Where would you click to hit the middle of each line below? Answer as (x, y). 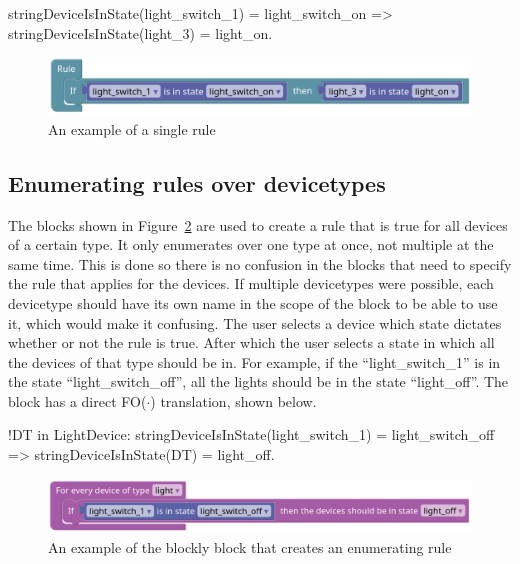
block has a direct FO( (77, 400)
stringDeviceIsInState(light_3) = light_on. (140, 32)
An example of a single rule (132, 128)
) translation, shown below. (233, 400)
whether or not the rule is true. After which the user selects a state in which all (251, 342)
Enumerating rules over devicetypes (197, 182)
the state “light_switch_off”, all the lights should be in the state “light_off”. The (258, 381)
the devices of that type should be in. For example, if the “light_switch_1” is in (254, 361)
